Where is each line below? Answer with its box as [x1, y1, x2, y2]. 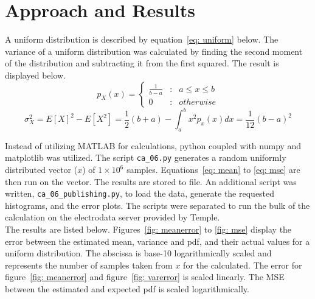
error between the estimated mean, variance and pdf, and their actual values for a [5, 234, 310, 247]
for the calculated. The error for [183, 258, 302, 271]
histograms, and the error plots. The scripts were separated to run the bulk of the [5, 199, 310, 211]
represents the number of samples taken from [5, 258, 173, 271]
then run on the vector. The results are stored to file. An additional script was [5, 175, 297, 188]
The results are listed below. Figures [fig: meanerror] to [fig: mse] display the [5, 223, 292, 236]
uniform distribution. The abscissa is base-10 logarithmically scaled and [5, 247, 272, 259]
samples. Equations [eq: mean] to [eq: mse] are [126, 163, 300, 176]
